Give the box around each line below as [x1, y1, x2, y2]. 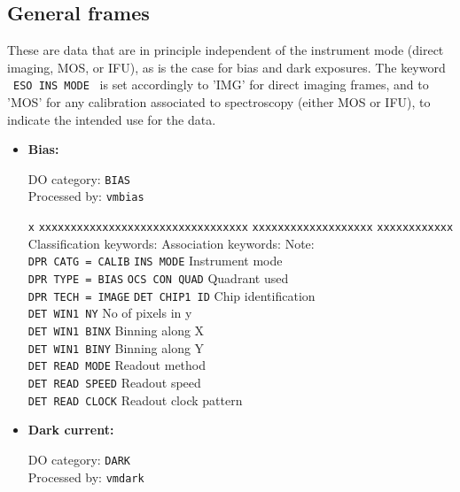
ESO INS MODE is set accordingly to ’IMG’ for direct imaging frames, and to [13, 75, 429, 94]
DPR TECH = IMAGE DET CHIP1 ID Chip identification [27, 286, 316, 304]
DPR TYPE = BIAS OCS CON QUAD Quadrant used [27, 269, 289, 288]
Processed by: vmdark [27, 467, 144, 486]
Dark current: [27, 420, 114, 439]
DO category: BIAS [27, 169, 130, 188]
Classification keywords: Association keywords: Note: [27, 234, 315, 252]
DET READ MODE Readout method [27, 356, 207, 374]
